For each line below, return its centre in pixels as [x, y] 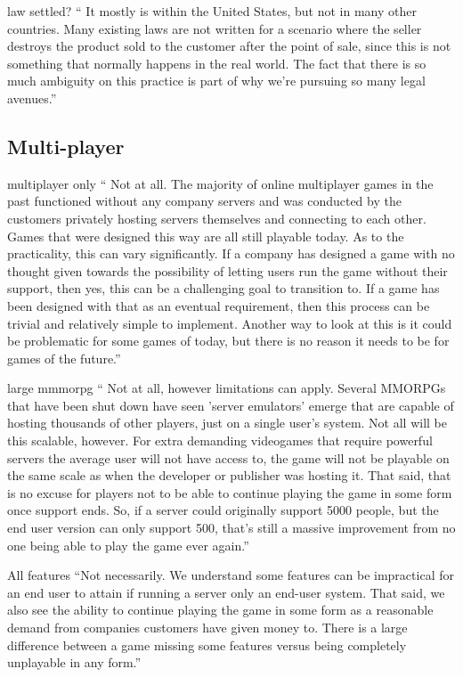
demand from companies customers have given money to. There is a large [207, 628]
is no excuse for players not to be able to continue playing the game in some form [230, 492]
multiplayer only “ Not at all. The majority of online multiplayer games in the [220, 183]
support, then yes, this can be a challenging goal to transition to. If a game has [223, 288]
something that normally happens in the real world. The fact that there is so [217, 63]
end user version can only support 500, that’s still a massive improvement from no [231, 528]
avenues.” [32, 98]
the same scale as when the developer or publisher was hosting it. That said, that [229, 475]
